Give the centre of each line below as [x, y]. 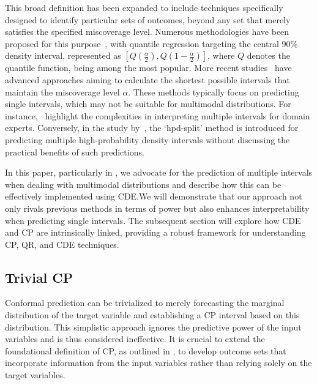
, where [221, 55]
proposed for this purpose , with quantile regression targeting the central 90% [151, 43]
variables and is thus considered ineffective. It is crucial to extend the [135, 339]
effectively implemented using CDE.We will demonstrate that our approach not [154, 196]
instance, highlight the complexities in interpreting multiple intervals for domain [158, 115]
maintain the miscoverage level [62, 92]
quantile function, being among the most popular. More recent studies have [148, 68]
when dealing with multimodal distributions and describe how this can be [143, 184]
